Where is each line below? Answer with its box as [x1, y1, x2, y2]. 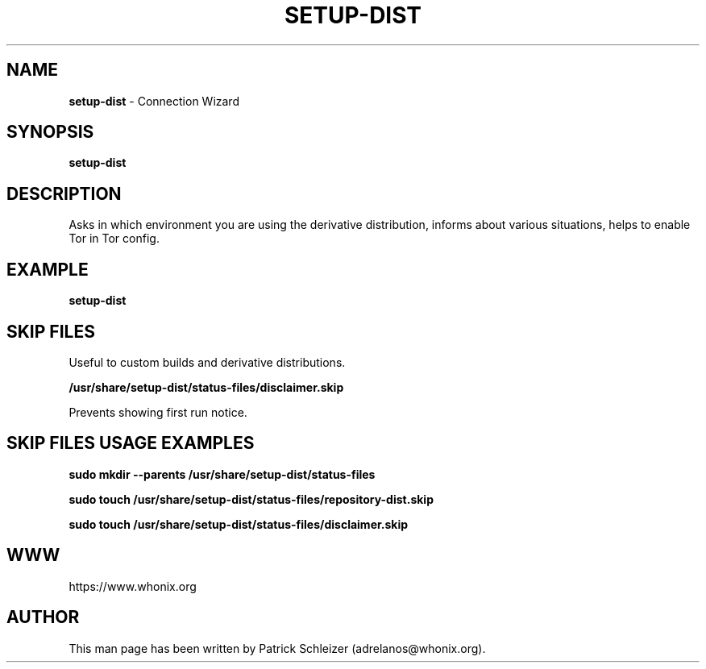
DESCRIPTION [6, 183, 122, 204]
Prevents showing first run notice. [69, 405, 247, 419]
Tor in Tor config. [69, 231, 160, 246]
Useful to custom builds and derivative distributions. [69, 355, 346, 369]
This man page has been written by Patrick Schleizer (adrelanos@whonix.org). [69, 641, 486, 655]
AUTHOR [6, 607, 80, 628]
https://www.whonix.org [69, 579, 197, 593]
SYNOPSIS [6, 122, 94, 143]
